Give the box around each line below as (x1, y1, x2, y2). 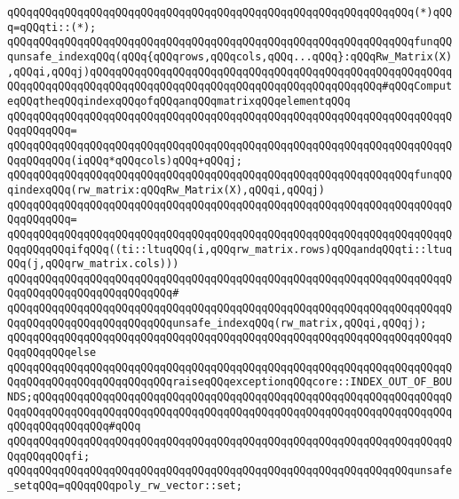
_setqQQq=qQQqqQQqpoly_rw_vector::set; (7, 479, 242, 492)
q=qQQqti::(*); (7, 20, 97, 34)
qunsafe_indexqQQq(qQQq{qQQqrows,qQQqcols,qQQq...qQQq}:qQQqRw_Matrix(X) (7, 50, 453, 63)
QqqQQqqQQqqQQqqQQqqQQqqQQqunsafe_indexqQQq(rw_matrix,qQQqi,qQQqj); (7, 316, 427, 329)
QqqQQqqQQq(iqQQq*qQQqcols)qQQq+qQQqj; (7, 154, 242, 167)
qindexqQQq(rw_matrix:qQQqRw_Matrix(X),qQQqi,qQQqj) (7, 183, 325, 196)
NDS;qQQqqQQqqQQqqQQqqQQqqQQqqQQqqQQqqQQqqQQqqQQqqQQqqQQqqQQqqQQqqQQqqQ (7, 391, 453, 404)
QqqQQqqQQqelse (7, 346, 97, 360)
